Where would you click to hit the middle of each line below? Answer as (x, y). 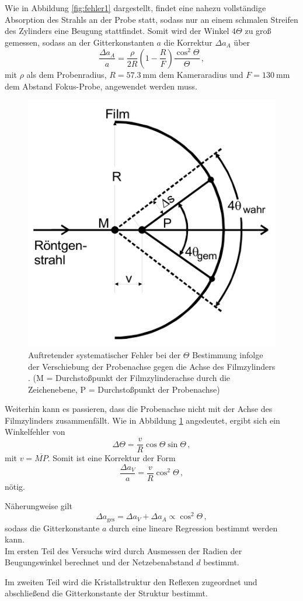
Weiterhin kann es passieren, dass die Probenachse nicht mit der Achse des (139, 409)
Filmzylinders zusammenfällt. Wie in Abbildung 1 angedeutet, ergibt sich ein (142, 420)
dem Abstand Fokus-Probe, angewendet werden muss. (101, 86)
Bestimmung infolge (228, 354)
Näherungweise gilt (39, 506)
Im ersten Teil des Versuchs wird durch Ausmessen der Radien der (123, 550)
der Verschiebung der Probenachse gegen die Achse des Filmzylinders (152, 366)
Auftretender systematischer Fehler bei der (105, 354)
